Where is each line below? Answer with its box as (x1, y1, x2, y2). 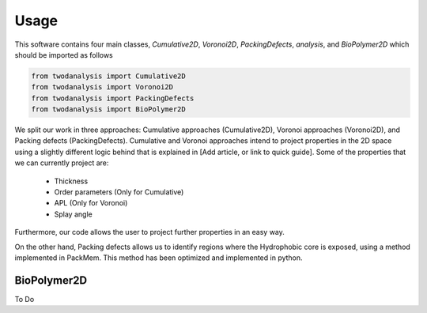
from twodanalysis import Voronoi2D (31, 83, 174, 92)
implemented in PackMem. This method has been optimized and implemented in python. (14, 253, 304, 262)
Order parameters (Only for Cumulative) (54, 187, 184, 197)
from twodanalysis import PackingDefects (31, 93, 195, 103)
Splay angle (54, 209, 93, 219)
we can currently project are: (14, 158, 109, 168)
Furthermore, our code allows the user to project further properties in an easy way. (14, 228, 285, 237)
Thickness (54, 176, 89, 186)
